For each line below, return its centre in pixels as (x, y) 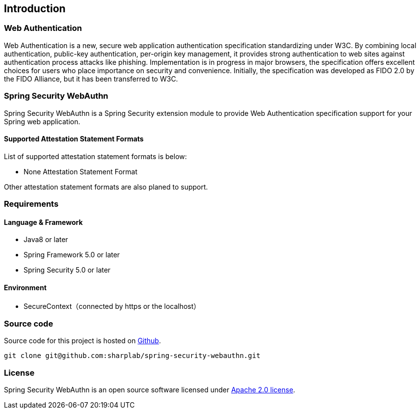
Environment (25, 287)
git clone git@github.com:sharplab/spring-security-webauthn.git (132, 356)
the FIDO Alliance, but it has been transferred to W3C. (91, 79)
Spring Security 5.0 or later (67, 270)
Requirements (31, 204)
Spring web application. (42, 121)
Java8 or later (46, 240)
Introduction (35, 9)
